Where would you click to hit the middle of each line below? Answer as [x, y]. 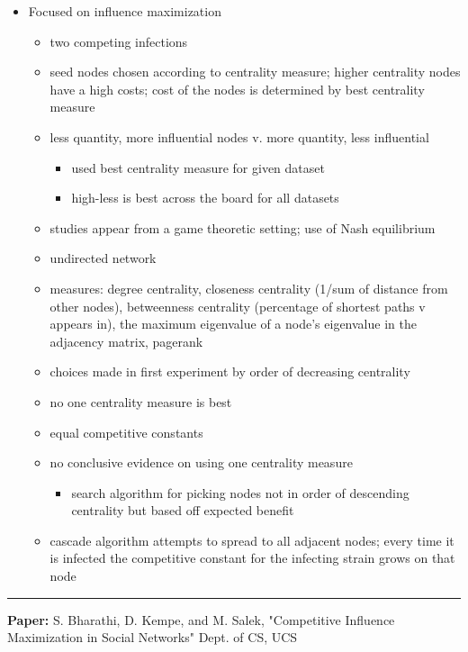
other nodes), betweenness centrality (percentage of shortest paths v [238, 306]
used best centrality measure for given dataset [198, 167]
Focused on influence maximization [125, 11]
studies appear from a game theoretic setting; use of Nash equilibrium [243, 227]
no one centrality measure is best [141, 401]
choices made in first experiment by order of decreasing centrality [230, 371]
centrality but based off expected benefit [183, 510]
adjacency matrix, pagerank [126, 341]
